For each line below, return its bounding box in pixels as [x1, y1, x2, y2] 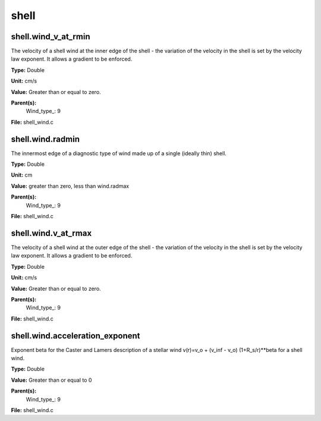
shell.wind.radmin [11, 134, 80, 144]
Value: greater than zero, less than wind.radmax [11, 182, 130, 190]
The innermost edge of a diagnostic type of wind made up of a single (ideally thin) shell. [11, 149, 227, 157]
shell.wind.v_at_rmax [11, 228, 92, 238]
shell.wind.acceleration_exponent [11, 331, 140, 341]
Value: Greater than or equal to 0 [11, 376, 92, 384]
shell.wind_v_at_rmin [11, 32, 90, 42]
